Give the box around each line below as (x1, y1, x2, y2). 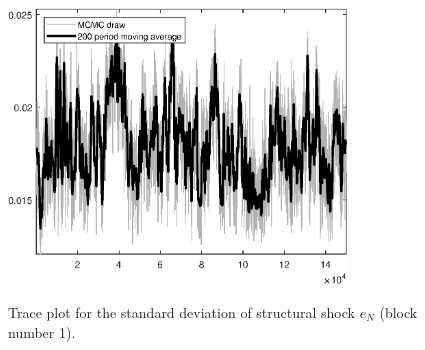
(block (379, 302, 418, 323)
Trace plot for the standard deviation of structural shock (8, 302, 355, 323)
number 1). (8, 321, 76, 342)
